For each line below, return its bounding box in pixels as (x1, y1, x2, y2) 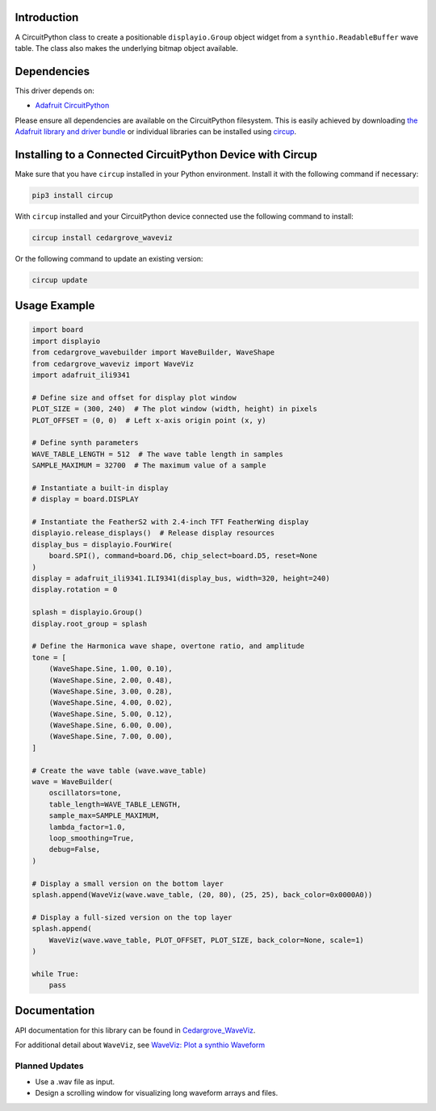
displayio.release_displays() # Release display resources (31, 529, 275, 538)
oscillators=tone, (48, 788, 122, 798)
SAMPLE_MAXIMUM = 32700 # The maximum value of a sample (31, 461, 266, 470)
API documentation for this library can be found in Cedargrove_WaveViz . (15, 1025, 256, 1035)
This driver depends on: (15, 86, 94, 95)
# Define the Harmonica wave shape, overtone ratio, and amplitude (31, 642, 305, 651)
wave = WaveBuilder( (31, 778, 113, 786)
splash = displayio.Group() (31, 608, 143, 617)
